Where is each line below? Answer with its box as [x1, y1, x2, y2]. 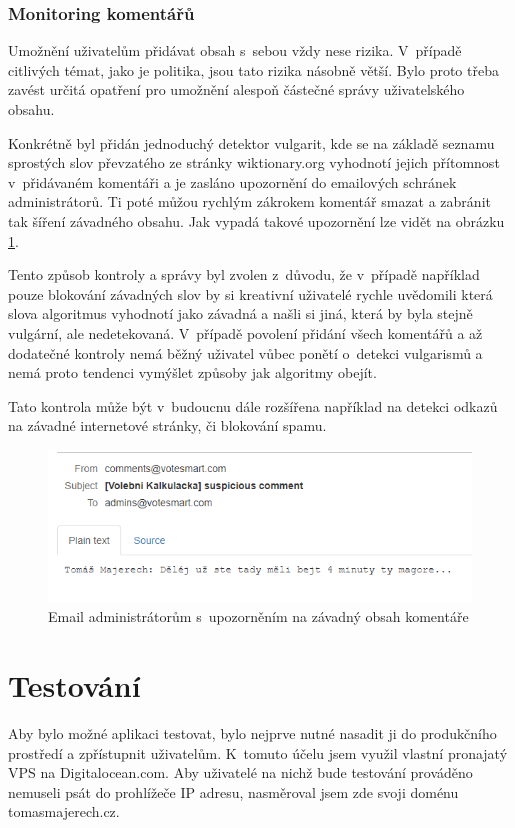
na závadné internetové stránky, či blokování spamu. [8, 415, 327, 436]
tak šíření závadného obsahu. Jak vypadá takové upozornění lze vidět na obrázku [8, 210, 505, 231]
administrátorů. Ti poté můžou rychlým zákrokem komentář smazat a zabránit [8, 191, 491, 212]
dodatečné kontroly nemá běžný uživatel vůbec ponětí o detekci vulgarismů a [8, 342, 483, 363]
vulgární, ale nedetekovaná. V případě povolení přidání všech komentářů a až [8, 322, 483, 343]
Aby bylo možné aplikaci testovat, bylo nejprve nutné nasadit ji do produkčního [8, 722, 497, 743]
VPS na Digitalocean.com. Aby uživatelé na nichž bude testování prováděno [8, 762, 473, 783]
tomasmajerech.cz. [8, 801, 120, 822]
